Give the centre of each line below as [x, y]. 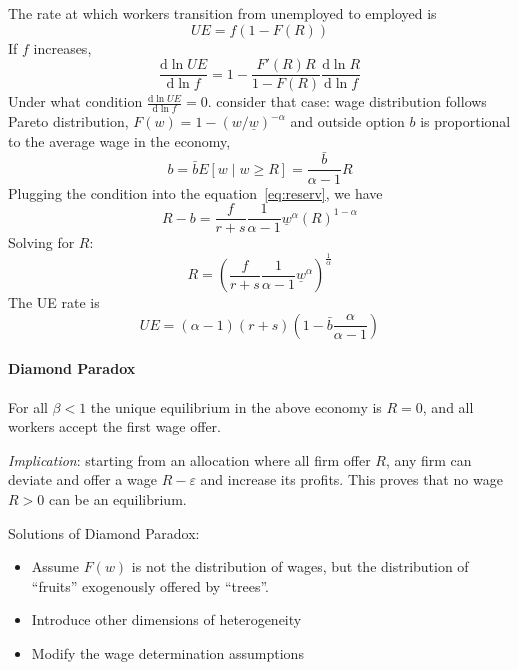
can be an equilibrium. [117, 498]
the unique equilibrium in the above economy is [236, 406]
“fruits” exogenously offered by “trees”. [150, 585]
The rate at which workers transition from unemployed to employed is [222, 13]
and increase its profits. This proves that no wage [351, 479]
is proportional [465, 121]
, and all [448, 406]
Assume [55, 566]
